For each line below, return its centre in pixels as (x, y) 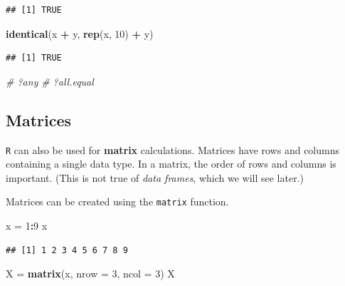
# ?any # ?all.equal (50, 81)
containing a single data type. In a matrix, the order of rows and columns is (171, 164)
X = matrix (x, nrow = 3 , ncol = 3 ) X (90, 274)
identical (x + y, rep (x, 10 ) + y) (80, 33)
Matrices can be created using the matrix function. (117, 201)
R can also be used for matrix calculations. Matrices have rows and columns (172, 149)
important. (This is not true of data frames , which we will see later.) (155, 177)
